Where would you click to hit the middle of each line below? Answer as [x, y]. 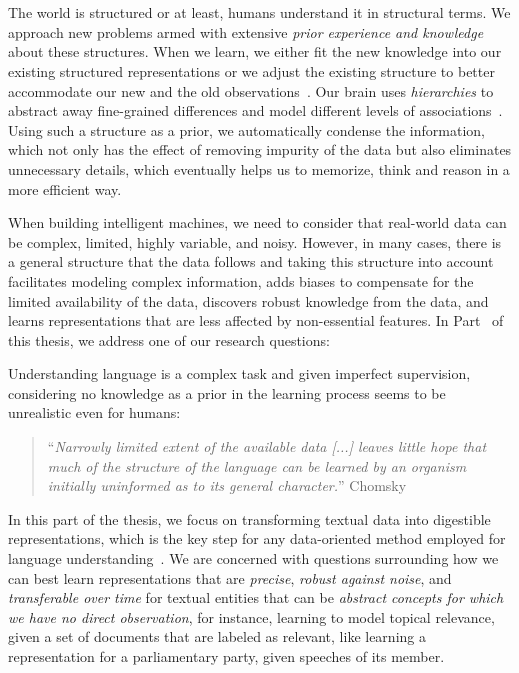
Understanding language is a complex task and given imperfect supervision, [239, 373]
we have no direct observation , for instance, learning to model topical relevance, [251, 616]
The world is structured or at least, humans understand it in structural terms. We [259, 12]
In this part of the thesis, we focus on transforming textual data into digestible [249, 518]
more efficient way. [65, 188]
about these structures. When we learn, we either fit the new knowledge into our [255, 51]
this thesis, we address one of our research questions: [169, 339]
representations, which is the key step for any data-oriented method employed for [257, 538]
